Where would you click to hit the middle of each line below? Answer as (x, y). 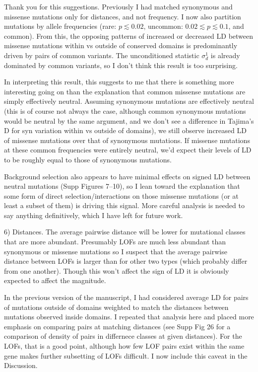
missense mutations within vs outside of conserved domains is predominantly (121, 45)
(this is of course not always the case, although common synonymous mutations (125, 111)
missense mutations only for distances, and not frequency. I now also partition (123, 16)
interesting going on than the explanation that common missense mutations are (125, 91)
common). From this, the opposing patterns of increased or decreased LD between (129, 36)
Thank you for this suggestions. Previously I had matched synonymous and (118, 6)
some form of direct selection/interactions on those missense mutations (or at (121, 195)
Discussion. (21, 365)
